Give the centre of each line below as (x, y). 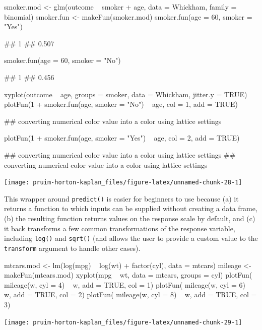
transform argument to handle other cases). (72, 248)
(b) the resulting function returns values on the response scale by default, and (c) (130, 218)
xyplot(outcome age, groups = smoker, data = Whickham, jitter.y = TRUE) (126, 94)
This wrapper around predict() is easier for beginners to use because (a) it (121, 198)
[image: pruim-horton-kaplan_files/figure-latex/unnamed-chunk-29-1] (123, 322)
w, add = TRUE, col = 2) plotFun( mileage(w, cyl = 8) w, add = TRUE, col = (130, 294)
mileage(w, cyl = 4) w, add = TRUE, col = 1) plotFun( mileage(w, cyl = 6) (125, 284)
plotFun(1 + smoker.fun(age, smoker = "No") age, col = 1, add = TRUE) (121, 104)
